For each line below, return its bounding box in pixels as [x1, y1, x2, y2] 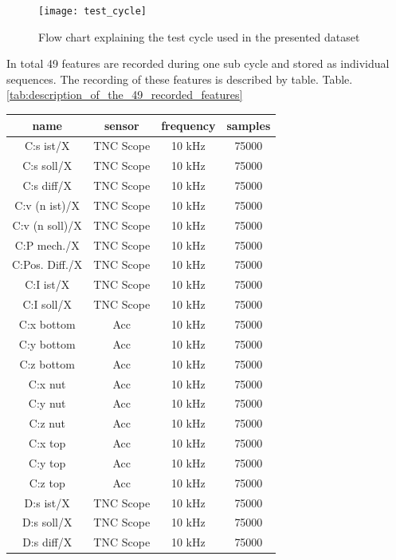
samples [226, 116, 271, 133]
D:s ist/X [24, 494, 70, 511]
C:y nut [28, 395, 66, 412]
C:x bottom [18, 315, 76, 332]
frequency [161, 116, 216, 133]
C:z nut [29, 415, 65, 432]
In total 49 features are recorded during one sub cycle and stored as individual [6, 55, 390, 72]
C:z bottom [19, 355, 75, 372]
